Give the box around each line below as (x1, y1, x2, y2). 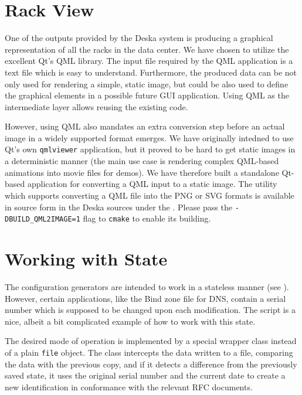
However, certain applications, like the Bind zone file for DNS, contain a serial (5, 292, 286, 304)
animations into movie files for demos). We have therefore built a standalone (5, 166, 279, 178)
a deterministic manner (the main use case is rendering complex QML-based (5, 155, 279, 167)
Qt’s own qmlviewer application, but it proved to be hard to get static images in (5, 143, 296, 155)
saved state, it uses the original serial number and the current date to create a (5, 369, 286, 382)
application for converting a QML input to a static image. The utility (27, 178, 277, 190)
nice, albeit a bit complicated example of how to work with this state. (5, 315, 256, 327)
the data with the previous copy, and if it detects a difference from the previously (5, 357, 297, 370)
